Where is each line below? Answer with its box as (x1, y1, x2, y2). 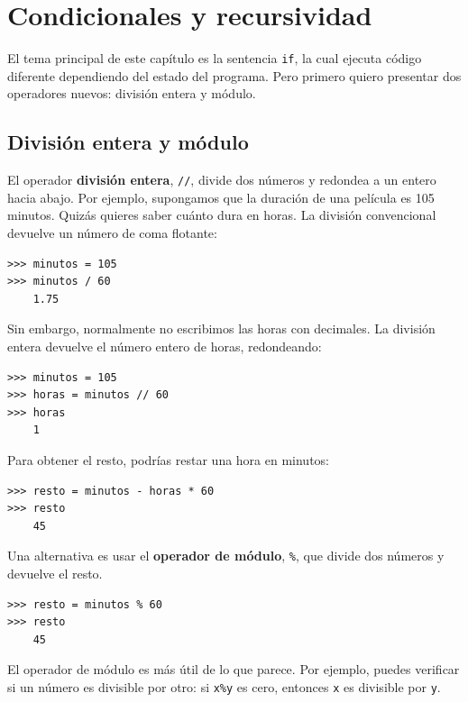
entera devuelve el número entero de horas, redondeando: (7, 336, 322, 355)
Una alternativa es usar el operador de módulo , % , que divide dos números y (7, 546, 445, 565)
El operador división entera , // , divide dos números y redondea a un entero (7, 170, 436, 189)
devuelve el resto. (7, 563, 103, 582)
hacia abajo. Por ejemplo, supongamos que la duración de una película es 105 (7, 187, 435, 206)
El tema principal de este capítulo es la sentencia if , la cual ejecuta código (7, 49, 422, 68)
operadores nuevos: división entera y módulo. (7, 84, 256, 103)
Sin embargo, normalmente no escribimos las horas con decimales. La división (7, 319, 436, 338)
